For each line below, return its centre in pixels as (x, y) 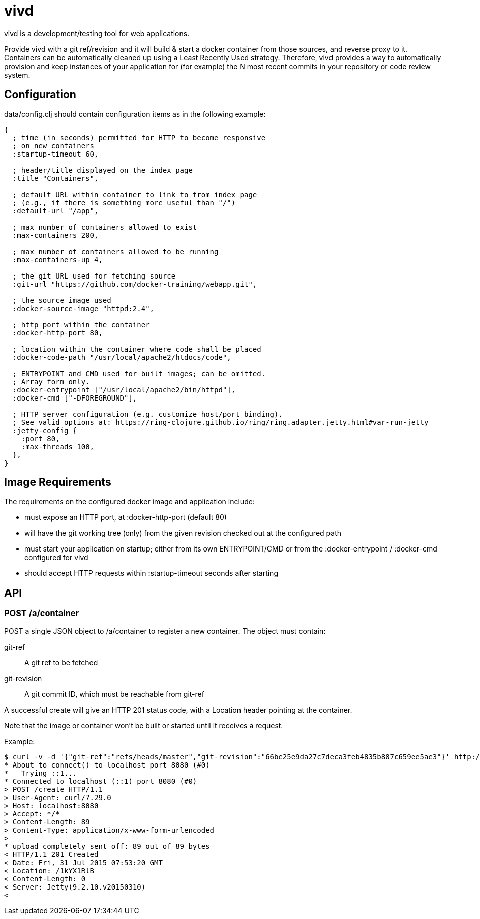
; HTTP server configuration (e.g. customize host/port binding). (147, 414)
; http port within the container (81, 325)
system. (17, 75)
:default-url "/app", (55, 211)
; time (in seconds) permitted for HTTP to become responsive (139, 137)
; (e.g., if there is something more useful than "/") (124, 203)
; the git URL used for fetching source (94, 276)
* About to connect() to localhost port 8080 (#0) (107, 765)
